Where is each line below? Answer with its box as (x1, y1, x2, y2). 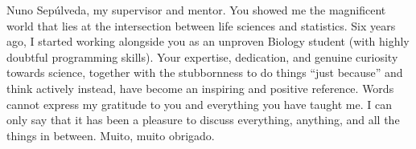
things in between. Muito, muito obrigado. (6, 127, 215, 143)
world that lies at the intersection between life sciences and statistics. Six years (6, 17, 396, 34)
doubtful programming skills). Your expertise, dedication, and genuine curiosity (6, 48, 398, 65)
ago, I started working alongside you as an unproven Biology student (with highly (6, 33, 410, 50)
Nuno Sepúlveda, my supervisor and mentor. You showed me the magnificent (6, 2, 386, 18)
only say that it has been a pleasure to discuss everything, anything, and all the (6, 111, 400, 128)
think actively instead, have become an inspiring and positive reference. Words (6, 79, 394, 96)
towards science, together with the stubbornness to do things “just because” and (6, 64, 403, 81)
